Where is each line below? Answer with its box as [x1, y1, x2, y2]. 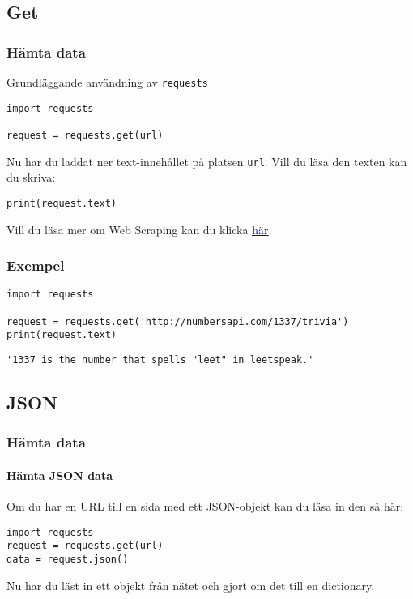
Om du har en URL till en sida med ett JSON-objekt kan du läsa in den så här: [6, 498, 404, 515]
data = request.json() [6, 553, 129, 565]
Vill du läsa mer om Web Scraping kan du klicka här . [6, 220, 272, 237]
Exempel [6, 255, 65, 276]
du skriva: [6, 169, 56, 186]
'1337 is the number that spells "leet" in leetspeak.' [6, 353, 314, 366]
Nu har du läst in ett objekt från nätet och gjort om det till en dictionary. [6, 576, 375, 593]
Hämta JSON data [6, 466, 113, 483]
